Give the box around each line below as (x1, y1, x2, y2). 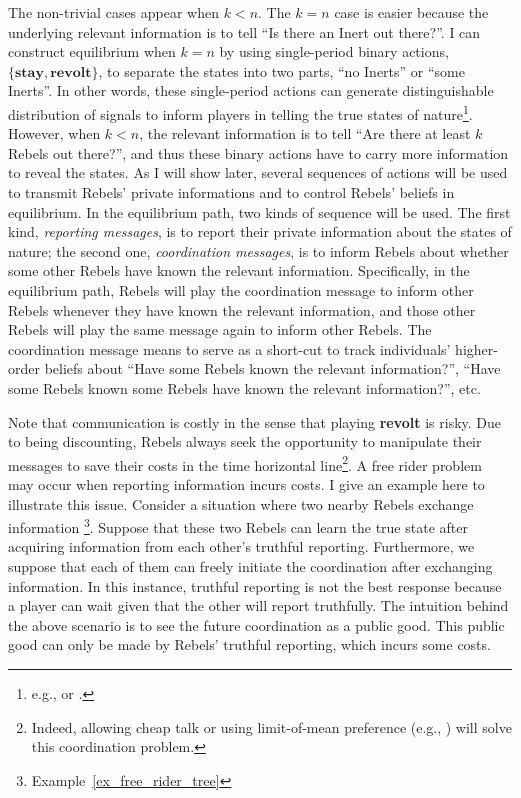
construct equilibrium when (8, 41, 176, 62)
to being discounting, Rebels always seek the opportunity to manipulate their (8, 431, 482, 452)
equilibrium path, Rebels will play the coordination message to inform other (8, 279, 474, 300)
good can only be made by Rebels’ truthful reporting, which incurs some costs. (8, 634, 491, 655)
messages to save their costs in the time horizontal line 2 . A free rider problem (8, 451, 482, 475)
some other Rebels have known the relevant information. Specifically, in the (8, 260, 470, 281)
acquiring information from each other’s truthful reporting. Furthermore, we (8, 536, 475, 557)
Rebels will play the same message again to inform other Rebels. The (8, 319, 432, 340)
